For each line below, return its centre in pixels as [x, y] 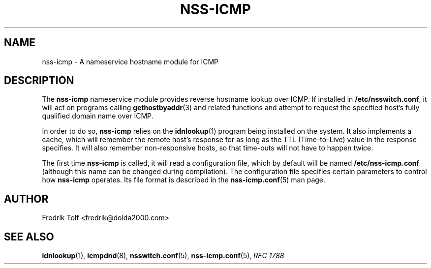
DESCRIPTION [39, 81]
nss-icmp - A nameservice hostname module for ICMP [130, 61]
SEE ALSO [29, 237]
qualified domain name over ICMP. [98, 116]
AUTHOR [26, 199]
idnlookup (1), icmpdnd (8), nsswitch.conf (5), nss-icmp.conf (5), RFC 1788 [163, 256]
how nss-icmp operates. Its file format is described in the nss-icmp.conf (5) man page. [184, 180]
